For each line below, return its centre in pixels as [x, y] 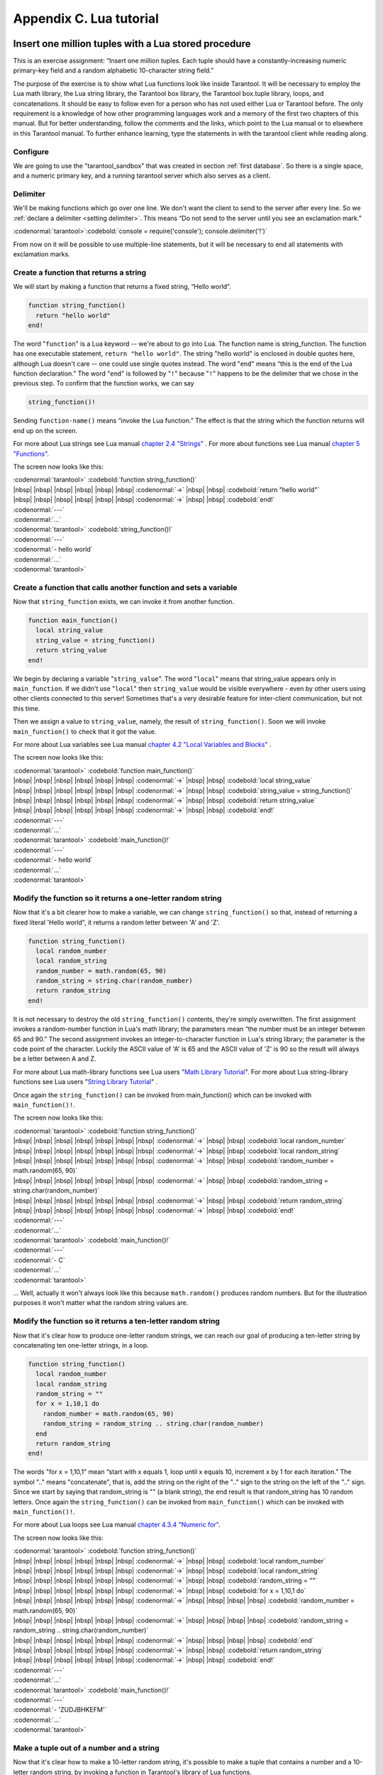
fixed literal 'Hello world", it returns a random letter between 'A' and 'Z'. [116, 922]
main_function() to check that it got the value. [85, 731]
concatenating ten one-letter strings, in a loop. [81, 1345]
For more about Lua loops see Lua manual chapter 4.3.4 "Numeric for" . [117, 1525]
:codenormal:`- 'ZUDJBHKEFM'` [60, 1710]
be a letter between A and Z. [55, 1059]
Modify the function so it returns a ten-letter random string [116, 1321]
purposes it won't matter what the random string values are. [101, 1303]
